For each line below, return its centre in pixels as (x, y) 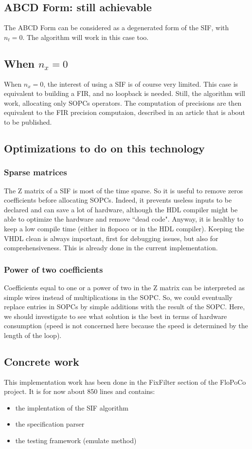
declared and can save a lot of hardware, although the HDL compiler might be (121, 209)
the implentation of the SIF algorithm (72, 407)
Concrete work (42, 361)
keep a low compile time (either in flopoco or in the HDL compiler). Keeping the (124, 228)
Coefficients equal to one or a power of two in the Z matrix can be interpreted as (124, 287)
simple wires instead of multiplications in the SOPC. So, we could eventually (118, 297)
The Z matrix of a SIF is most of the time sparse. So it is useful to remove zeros (124, 190)
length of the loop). (33, 335)
